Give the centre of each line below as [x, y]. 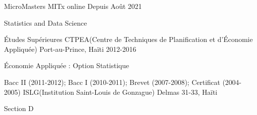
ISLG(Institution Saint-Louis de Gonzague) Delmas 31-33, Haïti [120, 92]
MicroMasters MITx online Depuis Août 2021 [73, 6]
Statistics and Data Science [46, 22]
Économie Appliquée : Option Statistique [66, 65]
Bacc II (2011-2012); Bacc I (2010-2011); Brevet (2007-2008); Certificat [112, 82]
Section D [19, 108]
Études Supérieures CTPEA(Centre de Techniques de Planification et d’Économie [128, 39]
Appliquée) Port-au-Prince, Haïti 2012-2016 [70, 49]
